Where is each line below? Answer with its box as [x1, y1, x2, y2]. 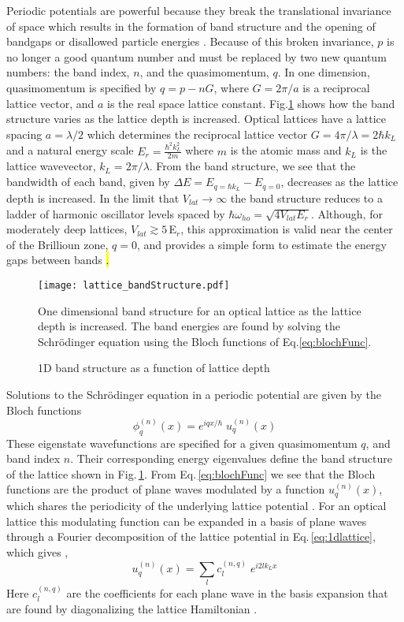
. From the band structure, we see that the [149, 158, 356, 174]
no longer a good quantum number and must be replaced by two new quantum [6, 48, 387, 65]
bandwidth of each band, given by [6, 173, 170, 190]
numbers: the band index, [6, 64, 130, 80]
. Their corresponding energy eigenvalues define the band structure [70, 450, 392, 467]
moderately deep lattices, [6, 221, 128, 237]
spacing [6, 125, 43, 142]
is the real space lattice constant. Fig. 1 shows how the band [106, 95, 395, 111]
